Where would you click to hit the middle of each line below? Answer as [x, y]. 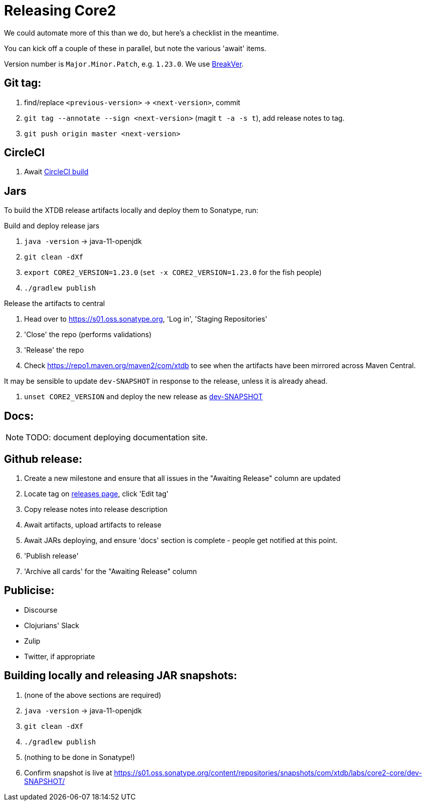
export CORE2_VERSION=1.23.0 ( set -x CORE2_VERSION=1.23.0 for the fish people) [173, 273]
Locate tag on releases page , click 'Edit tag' [96, 493]
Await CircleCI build [56, 172]
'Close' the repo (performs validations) [88, 335]
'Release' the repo [54, 350]
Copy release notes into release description [96, 509]
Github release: [43, 459]
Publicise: [29, 591]
